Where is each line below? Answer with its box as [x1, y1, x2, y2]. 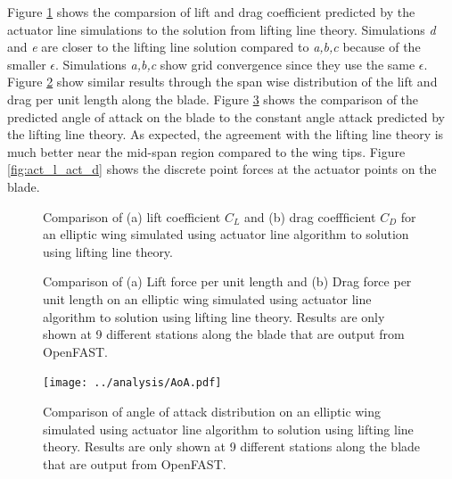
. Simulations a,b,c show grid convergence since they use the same [55, 54, 415, 73]
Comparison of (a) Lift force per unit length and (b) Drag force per [43, 272, 412, 291]
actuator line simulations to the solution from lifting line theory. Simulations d [7, 20, 436, 38]
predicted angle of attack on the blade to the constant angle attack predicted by [7, 107, 445, 126]
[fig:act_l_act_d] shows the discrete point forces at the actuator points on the [7, 160, 437, 178]
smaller [7, 54, 46, 73]
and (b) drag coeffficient [244, 207, 376, 226]
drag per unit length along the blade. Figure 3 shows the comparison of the [7, 89, 419, 108]
